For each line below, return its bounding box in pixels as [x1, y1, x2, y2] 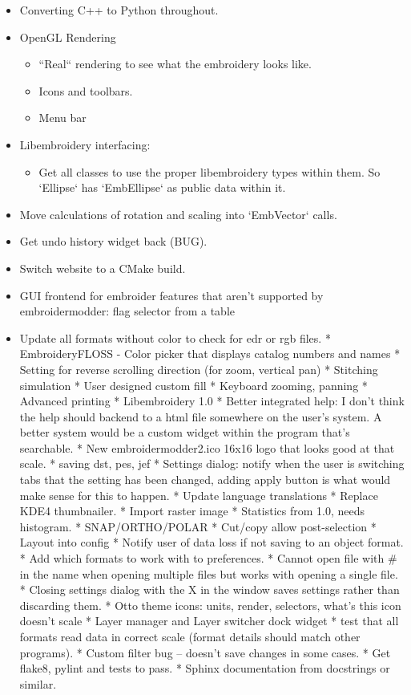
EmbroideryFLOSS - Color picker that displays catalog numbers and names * [19, 345, 401, 362]
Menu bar [38, 109, 87, 126]
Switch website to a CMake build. [19, 259, 186, 276]
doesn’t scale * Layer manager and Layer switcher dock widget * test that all [19, 612, 399, 629]
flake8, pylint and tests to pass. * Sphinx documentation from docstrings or [19, 660, 390, 677]
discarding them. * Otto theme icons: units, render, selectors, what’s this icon [19, 596, 401, 613]
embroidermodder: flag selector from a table [19, 303, 236, 319]
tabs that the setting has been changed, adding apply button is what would [19, 471, 391, 488]
